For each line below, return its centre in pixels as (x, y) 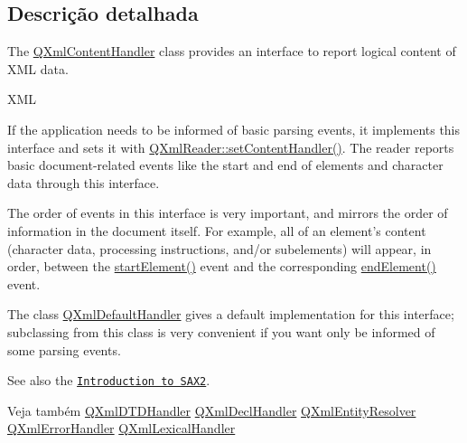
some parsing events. (64, 349)
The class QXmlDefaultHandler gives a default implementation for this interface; (231, 314)
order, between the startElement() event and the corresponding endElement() (222, 266)
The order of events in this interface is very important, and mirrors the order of (228, 213)
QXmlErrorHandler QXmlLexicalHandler (121, 428)
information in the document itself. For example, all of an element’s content (217, 230)
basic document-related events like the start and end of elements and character (225, 165)
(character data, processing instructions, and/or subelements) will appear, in (219, 248)
